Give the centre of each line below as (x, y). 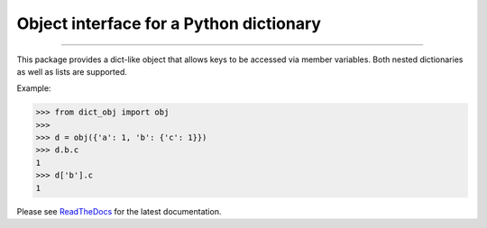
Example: (34, 88)
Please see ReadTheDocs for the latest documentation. (119, 211)
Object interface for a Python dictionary (169, 23)
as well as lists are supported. (72, 71)
